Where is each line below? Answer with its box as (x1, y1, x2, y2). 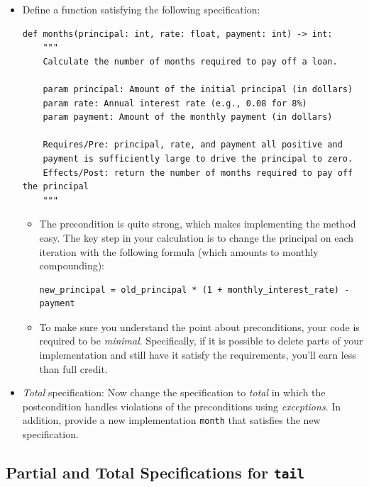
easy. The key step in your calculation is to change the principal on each (39, 230, 354, 245)
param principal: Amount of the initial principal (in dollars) (43, 84, 353, 94)
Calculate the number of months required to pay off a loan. (43, 56, 338, 67)
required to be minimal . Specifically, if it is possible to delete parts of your (39, 333, 363, 348)
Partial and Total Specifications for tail (6, 461, 304, 483)
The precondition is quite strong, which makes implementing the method (39, 216, 356, 231)
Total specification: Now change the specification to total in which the (22, 385, 326, 400)
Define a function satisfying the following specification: (22, 2, 260, 16)
